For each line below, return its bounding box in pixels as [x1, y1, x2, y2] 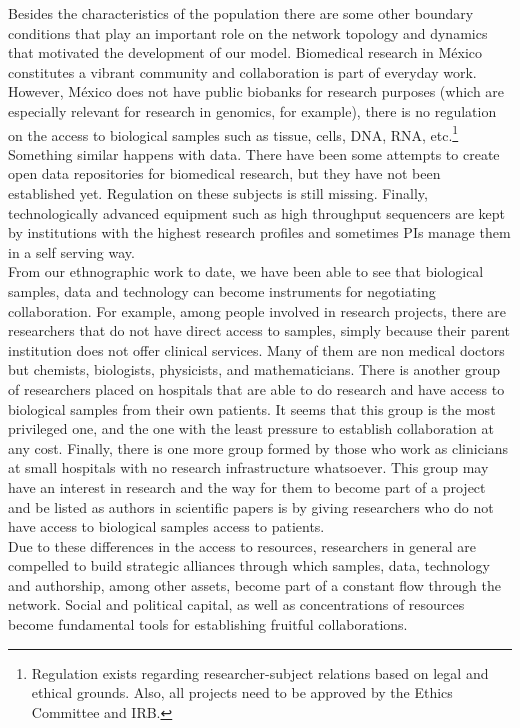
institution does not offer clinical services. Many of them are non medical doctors [8, 339, 505, 360]
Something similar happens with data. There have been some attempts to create [8, 143, 500, 164]
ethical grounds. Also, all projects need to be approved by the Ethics [31, 682, 453, 703]
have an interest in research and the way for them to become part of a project [8, 476, 486, 497]
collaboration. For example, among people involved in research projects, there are [8, 300, 507, 321]
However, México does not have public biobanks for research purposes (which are [8, 81, 505, 102]
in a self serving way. [8, 241, 135, 262]
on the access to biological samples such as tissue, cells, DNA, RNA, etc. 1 [8, 121, 459, 145]
